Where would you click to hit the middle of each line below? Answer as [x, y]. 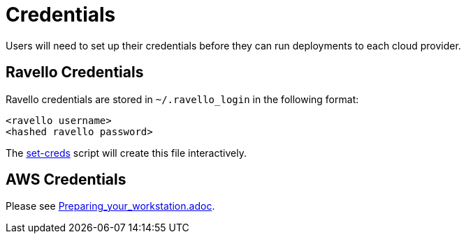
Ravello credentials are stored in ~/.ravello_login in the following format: [182, 99]
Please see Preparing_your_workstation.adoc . [110, 206]
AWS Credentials [66, 180]
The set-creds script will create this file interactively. [126, 153]
